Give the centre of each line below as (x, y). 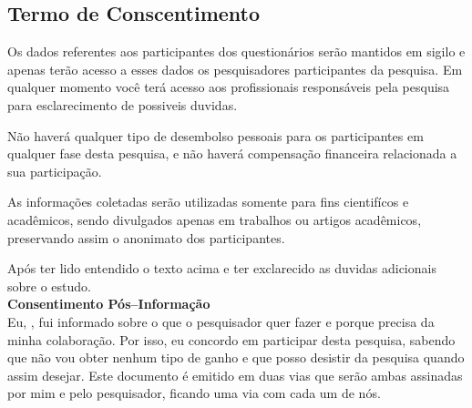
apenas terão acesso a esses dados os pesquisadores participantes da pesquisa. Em (235, 69)
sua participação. (55, 171)
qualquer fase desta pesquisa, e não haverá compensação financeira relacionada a (232, 153)
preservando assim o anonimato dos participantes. (146, 237)
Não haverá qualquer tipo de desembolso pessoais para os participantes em (215, 135)
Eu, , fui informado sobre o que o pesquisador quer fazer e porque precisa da (221, 321)
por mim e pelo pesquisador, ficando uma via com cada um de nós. (194, 393)
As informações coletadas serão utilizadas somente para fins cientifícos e (208, 202)
